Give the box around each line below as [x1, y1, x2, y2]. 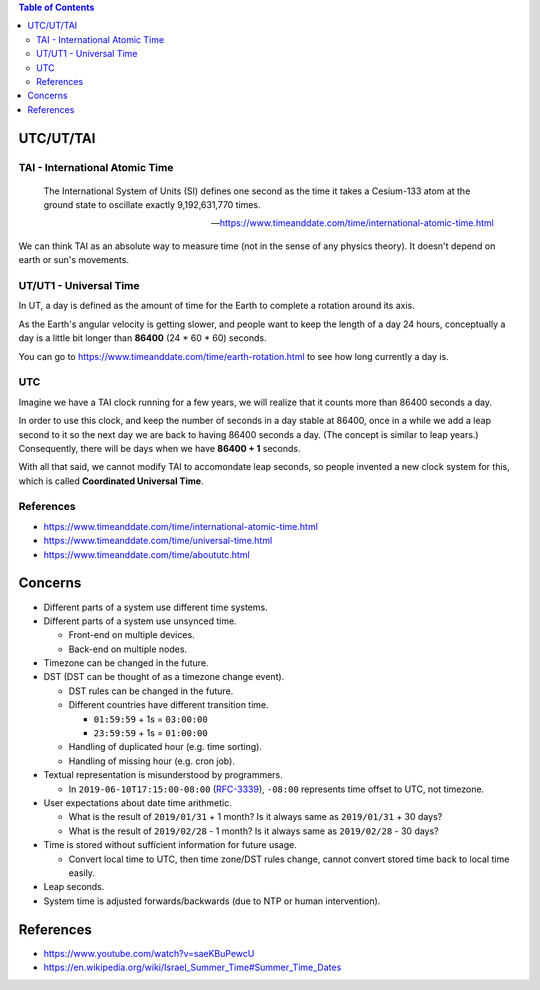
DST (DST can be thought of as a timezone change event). [43, 671, 285, 683]
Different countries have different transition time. [68, 699, 269, 711]
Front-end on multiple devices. [68, 629, 195, 641]
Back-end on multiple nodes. [68, 643, 188, 655]
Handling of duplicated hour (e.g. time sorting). [68, 741, 262, 753]
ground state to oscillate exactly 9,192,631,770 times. [43, 199, 261, 211]
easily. [68, 866, 95, 879]
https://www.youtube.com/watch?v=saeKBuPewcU [43, 947, 255, 959]
